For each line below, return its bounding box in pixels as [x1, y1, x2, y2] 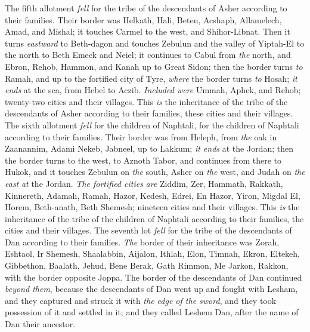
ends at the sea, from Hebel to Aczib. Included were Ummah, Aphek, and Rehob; [5, 84, 301, 96]
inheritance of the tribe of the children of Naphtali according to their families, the [5, 212, 304, 225]
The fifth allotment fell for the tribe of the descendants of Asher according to [5, 2, 287, 14]
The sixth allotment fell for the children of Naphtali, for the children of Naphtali [5, 118, 299, 131]
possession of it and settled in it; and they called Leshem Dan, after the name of [5, 306, 299, 318]
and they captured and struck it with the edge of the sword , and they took [5, 294, 277, 306]
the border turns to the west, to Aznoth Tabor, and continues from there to [5, 153, 282, 166]
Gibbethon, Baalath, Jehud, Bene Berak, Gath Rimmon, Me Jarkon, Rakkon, [5, 259, 289, 272]
